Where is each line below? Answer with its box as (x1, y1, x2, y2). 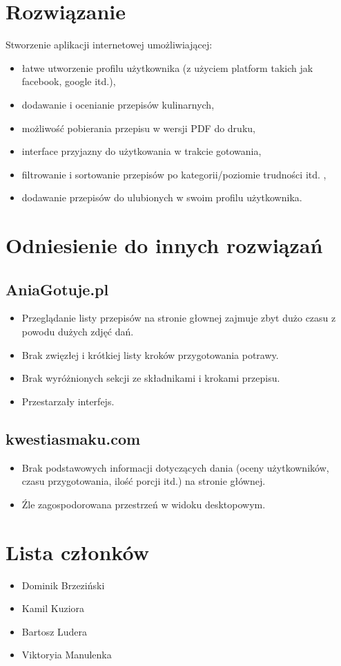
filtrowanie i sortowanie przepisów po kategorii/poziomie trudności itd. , (21, 167, 327, 181)
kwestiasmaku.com (6, 427, 141, 449)
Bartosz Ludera (21, 624, 88, 638)
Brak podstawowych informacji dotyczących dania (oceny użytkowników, (21, 460, 329, 474)
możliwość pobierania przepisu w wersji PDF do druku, (21, 120, 255, 135)
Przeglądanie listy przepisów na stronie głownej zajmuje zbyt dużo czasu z (21, 311, 336, 325)
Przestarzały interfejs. (21, 394, 115, 408)
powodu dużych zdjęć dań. (21, 324, 134, 339)
